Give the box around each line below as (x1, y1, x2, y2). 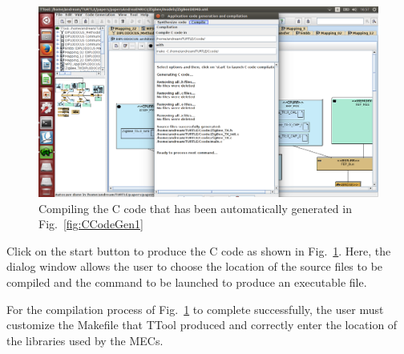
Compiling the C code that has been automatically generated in (38, 199, 352, 216)
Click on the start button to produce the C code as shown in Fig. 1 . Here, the (6, 242, 391, 259)
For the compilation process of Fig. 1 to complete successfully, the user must (6, 300, 384, 317)
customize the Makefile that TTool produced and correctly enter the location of (6, 316, 398, 333)
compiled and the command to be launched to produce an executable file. (6, 274, 367, 291)
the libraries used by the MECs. (6, 332, 164, 348)
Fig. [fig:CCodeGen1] (38, 215, 143, 232)
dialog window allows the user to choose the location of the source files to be (6, 258, 383, 275)
